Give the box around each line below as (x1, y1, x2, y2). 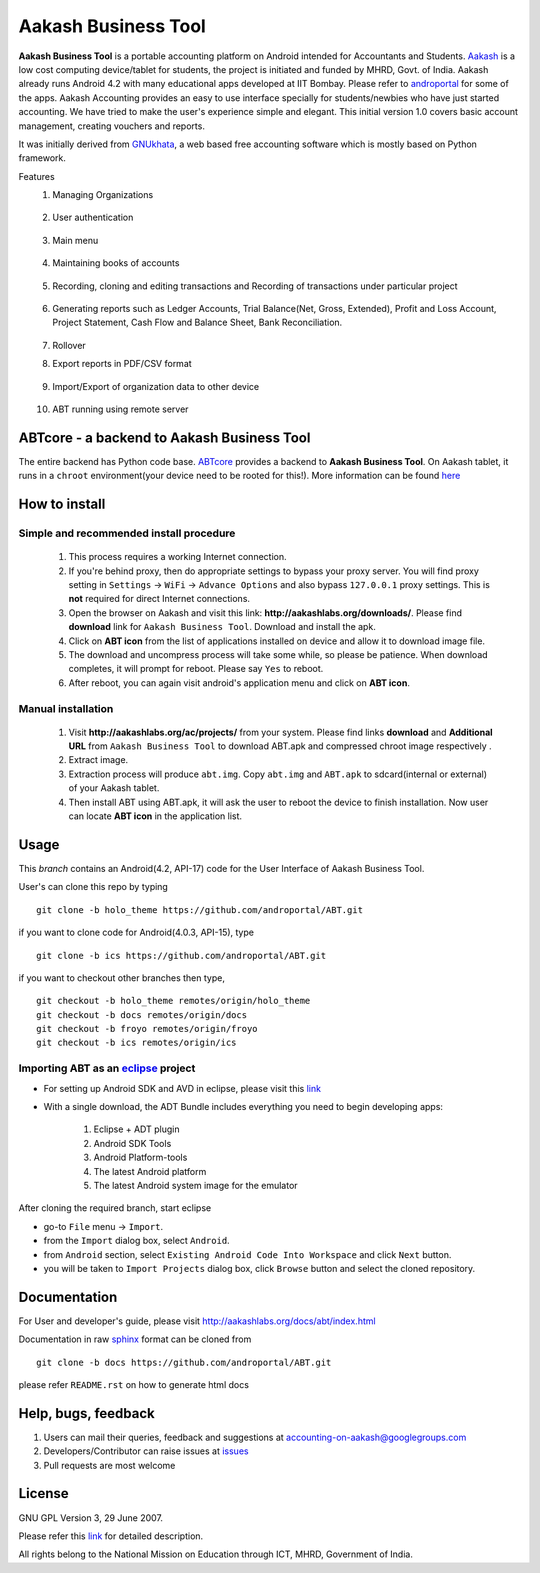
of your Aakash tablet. (68, 782, 160, 794)
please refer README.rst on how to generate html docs (18, 1378, 250, 1390)
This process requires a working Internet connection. (68, 551, 287, 563)
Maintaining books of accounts (52, 257, 180, 269)
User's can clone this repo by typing (18, 881, 169, 893)
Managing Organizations (52, 189, 154, 201)
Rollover (52, 339, 87, 351)
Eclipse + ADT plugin (93, 1123, 180, 1135)
